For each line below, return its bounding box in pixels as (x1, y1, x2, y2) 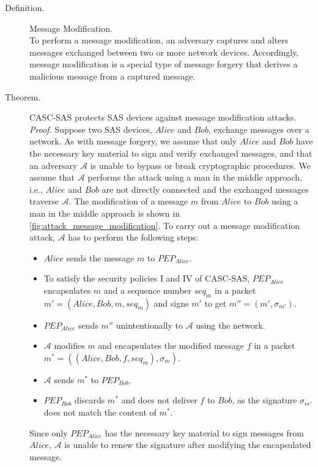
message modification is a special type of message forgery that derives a (29, 58, 298, 70)
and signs (153, 296, 189, 309)
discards (74, 394, 105, 406)
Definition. (5, 1, 45, 13)
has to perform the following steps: (68, 231, 198, 244)
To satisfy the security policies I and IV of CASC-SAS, (43, 272, 250, 285)
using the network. (196, 318, 265, 331)
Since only (29, 426, 68, 439)
